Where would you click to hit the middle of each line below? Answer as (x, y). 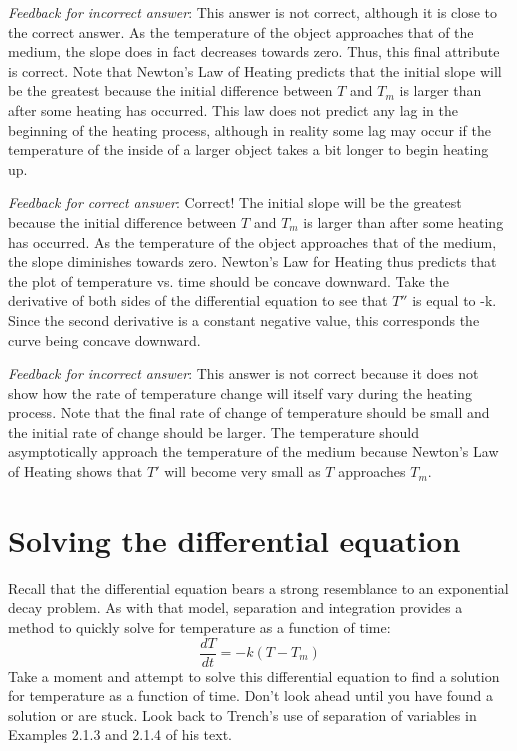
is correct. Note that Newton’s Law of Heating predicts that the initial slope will (255, 70)
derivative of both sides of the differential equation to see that (198, 300)
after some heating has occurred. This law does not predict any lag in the (233, 109)
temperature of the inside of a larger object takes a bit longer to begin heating (248, 149)
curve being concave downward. (104, 339)
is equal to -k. (454, 300)
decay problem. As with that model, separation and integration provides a (235, 607)
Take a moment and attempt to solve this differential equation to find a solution (254, 675)
